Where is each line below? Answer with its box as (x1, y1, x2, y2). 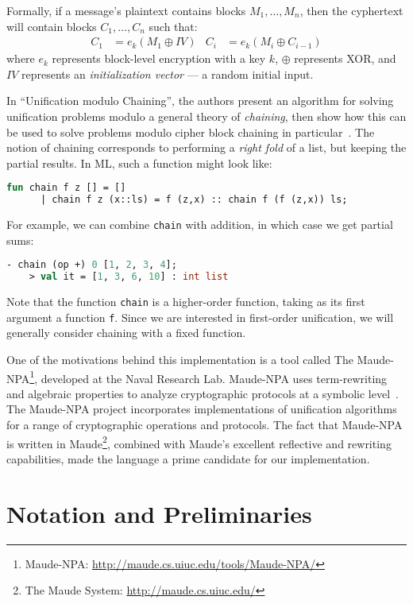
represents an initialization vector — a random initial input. (21, 65, 314, 82)
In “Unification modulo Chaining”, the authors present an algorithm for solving (6, 92, 394, 109)
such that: (149, 17, 198, 34)
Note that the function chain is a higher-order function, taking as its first (6, 293, 365, 310)
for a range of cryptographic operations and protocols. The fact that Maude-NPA (6, 416, 403, 433)
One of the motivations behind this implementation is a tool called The (6, 351, 353, 368)
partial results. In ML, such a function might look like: (6, 154, 272, 171)
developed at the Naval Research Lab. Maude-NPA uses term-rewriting (41, 370, 388, 386)
